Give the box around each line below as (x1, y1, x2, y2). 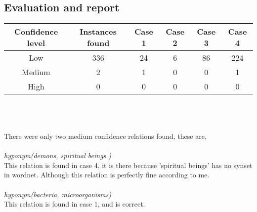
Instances (80, 26, 117, 38)
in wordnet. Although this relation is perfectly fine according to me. (4, 170, 210, 180)
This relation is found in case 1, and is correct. (4, 199, 145, 209)
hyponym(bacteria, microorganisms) (4, 189, 112, 199)
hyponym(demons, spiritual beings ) (4, 150, 112, 161)
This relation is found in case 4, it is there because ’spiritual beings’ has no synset (4, 160, 253, 170)
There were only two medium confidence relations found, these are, (4, 130, 207, 141)
